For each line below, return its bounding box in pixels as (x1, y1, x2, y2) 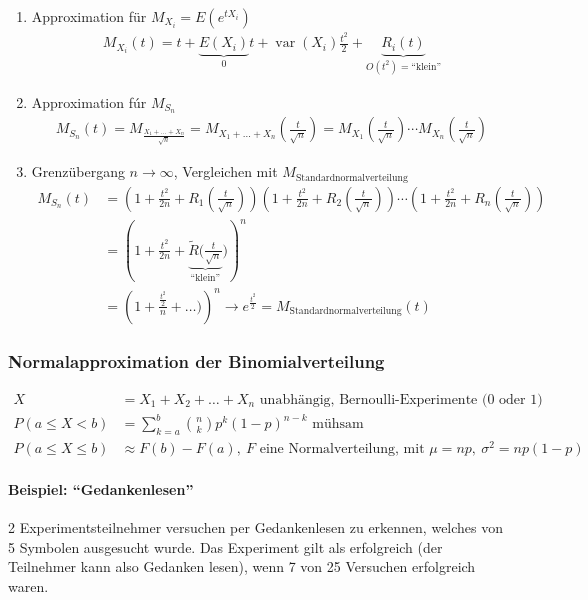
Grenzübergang (31, 161, 125, 182)
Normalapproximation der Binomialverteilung (8, 349, 385, 374)
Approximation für (31, 6, 147, 26)
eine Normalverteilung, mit (259, 442, 425, 457)
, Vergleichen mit (173, 161, 278, 182)
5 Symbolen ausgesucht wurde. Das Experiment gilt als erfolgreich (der (8, 536, 443, 557)
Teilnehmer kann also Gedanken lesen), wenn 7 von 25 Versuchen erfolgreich (8, 556, 476, 577)
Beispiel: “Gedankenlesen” (8, 478, 194, 499)
